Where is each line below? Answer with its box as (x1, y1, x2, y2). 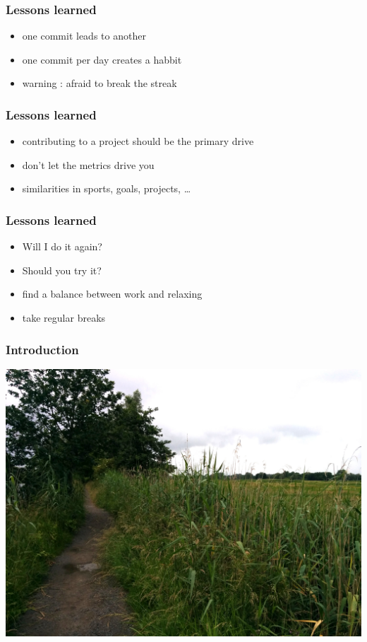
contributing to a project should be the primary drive (22, 134, 254, 148)
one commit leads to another (22, 28, 146, 43)
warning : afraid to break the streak (22, 76, 177, 91)
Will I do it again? (22, 239, 102, 254)
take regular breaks (22, 310, 106, 325)
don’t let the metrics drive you (22, 157, 155, 172)
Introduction (6, 340, 79, 358)
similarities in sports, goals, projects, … (22, 181, 191, 196)
